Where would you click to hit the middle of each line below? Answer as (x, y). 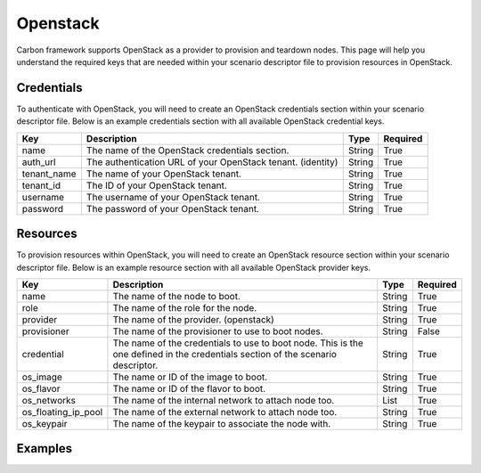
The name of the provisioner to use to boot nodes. (218, 331)
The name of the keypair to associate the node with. (222, 423)
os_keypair (45, 423)
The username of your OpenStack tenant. (173, 197)
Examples (45, 449)
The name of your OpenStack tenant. (164, 174)
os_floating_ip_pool (62, 412)
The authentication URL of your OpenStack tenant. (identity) (212, 162)
